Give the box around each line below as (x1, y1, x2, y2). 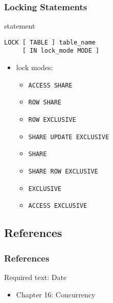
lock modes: (16, 62, 53, 73)
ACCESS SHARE (28, 81, 73, 89)
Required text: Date (4, 271, 67, 282)
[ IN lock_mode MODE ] (22, 47, 100, 55)
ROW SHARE (28, 99, 62, 106)
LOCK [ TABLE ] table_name (4, 38, 96, 46)
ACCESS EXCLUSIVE (28, 202, 87, 210)
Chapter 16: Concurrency (16, 289, 96, 299)
